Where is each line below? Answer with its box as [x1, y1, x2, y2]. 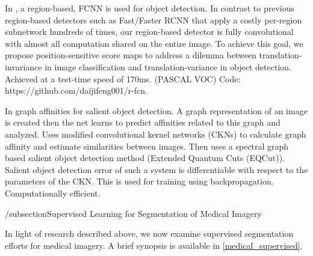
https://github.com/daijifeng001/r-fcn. [5, 84, 148, 97]
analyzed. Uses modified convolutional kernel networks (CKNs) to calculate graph [5, 127, 306, 140]
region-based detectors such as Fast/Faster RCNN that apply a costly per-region [5, 13, 302, 26]
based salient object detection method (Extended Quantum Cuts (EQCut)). [5, 151, 285, 164]
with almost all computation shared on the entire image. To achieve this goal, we [5, 37, 303, 49]
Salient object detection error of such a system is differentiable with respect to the [5, 163, 308, 175]
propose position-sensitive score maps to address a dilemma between [5, 49, 256, 61]
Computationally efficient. [5, 186, 101, 199]
